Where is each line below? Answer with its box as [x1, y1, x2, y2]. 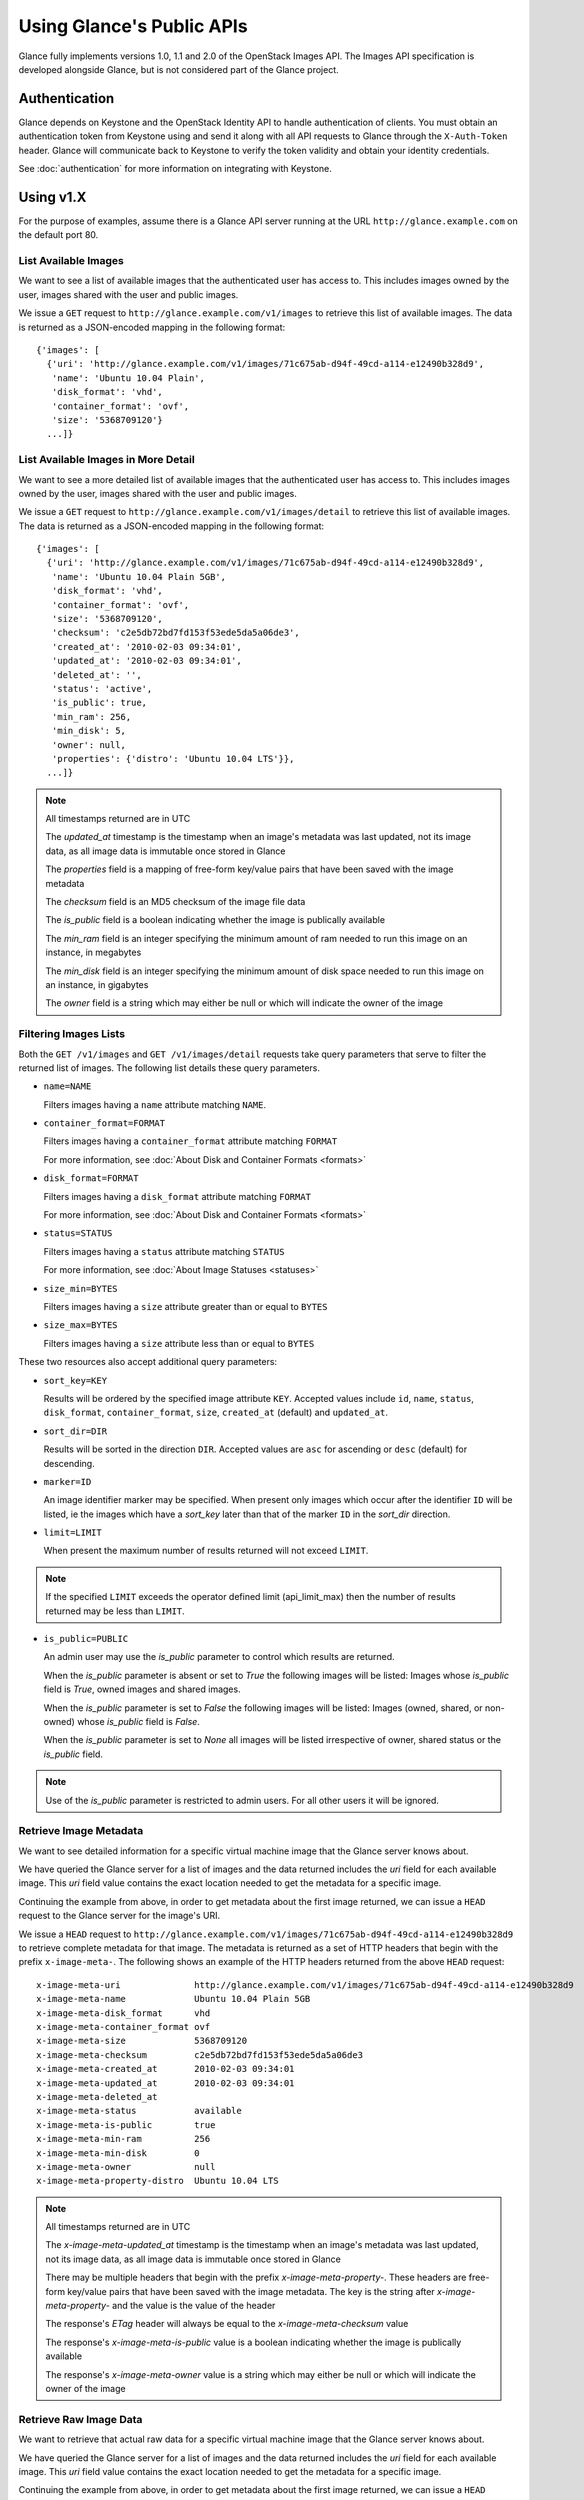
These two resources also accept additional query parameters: [18, 1356, 278, 1368]
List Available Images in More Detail [18, 453, 195, 467]
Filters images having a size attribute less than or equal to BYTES [43, 1337, 315, 1349]
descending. [43, 1457, 95, 1469]
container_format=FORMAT [43, 1118, 165, 1129]
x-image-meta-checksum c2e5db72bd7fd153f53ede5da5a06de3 [36, 2049, 364, 2060]
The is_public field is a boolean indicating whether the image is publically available [45, 914, 385, 926]
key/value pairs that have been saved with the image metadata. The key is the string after [66, 2285, 435, 2297]
